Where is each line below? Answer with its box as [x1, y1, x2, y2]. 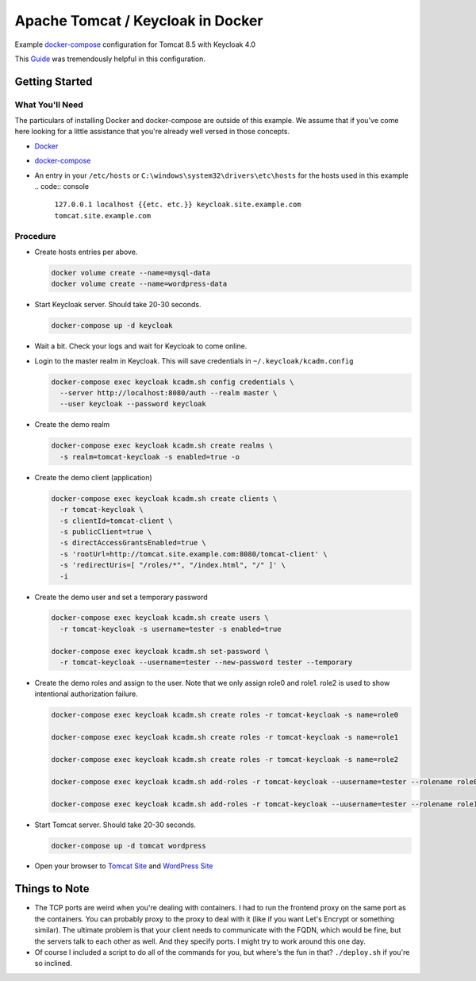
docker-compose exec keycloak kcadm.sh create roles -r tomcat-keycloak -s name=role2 [51, 755, 399, 764]
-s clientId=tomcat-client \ [59, 516, 174, 525]
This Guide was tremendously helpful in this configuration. [14, 54, 206, 63]
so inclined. [34, 959, 73, 968]
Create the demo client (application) [34, 472, 152, 482]
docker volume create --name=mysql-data [51, 268, 210, 277]
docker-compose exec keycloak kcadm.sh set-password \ [51, 647, 269, 656]
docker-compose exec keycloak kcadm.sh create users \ [51, 614, 269, 622]
